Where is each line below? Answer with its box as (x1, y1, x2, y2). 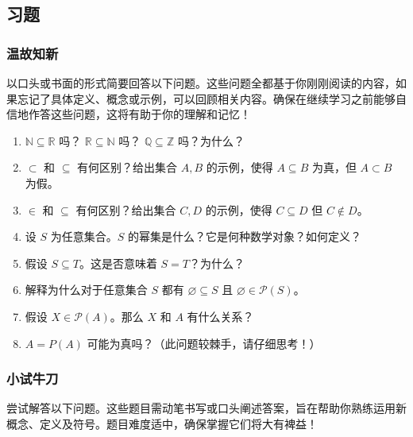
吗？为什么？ (177, 132, 245, 149)
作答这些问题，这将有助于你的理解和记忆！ (28, 106, 251, 122)
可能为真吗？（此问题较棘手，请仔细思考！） (87, 335, 321, 351)
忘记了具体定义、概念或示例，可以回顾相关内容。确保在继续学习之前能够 (17, 90, 396, 106)
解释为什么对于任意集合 (25, 281, 148, 298)
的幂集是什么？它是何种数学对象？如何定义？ (127, 228, 361, 245)
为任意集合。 (50, 228, 118, 245)
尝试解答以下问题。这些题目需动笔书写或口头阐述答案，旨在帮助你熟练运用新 (6, 400, 407, 416)
